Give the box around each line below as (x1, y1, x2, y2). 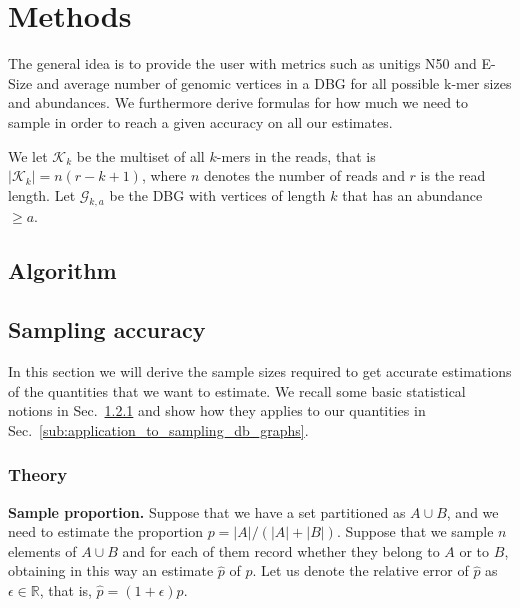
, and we (446, 501, 499, 522)
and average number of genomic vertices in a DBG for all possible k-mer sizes (36, 72, 512, 93)
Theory (8, 462, 68, 487)
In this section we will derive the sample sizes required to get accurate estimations (8, 361, 512, 382)
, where (141, 165, 187, 186)
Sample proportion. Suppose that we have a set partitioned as (8, 501, 406, 522)
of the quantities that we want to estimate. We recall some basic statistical (8, 380, 466, 401)
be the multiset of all (76, 145, 205, 166)
